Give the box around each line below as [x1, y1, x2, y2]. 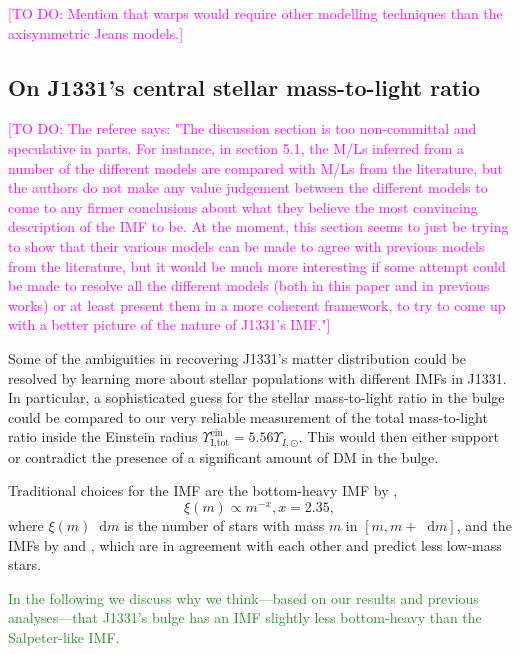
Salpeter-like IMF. [8, 626, 120, 647]
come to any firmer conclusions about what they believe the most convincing [8, 196, 478, 217]
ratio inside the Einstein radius [8, 426, 198, 447]
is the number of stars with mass [123, 514, 325, 535]
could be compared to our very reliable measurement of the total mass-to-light [8, 406, 488, 427]
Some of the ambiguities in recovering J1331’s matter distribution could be [8, 347, 466, 368]
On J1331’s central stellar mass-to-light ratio [8, 71, 481, 102]
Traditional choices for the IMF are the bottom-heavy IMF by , [8, 480, 398, 501]
